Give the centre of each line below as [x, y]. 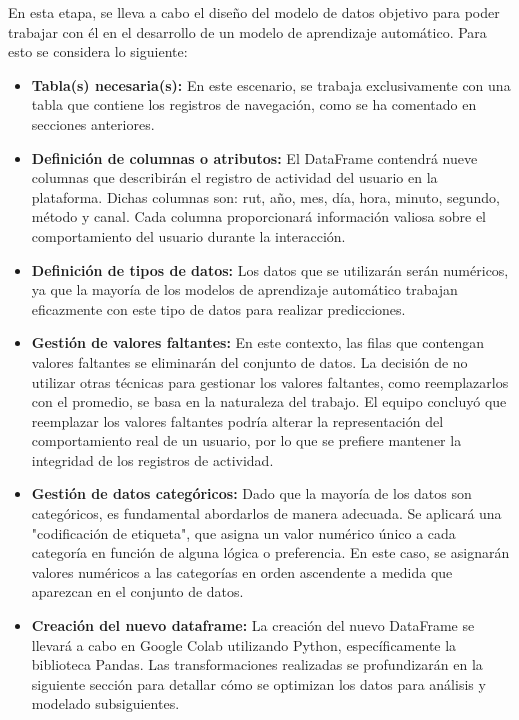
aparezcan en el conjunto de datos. [137, 591]
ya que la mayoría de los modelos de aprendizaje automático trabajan [244, 289]
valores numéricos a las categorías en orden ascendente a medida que [242, 571]
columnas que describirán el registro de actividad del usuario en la [234, 177]
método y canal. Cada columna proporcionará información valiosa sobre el [258, 216]
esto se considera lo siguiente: [98, 51]
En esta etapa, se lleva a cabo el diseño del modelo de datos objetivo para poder [254, 12]
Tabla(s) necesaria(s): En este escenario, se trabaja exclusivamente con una [271, 84]
